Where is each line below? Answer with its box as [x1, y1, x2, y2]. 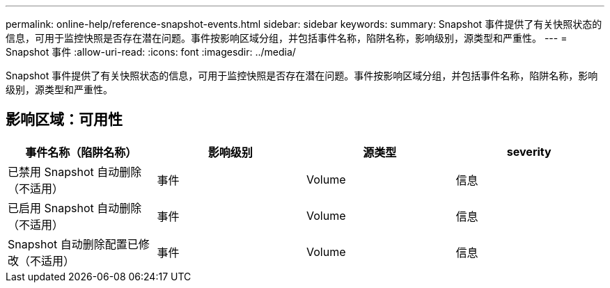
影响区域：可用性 [6, 111, 123, 129]
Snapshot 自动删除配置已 [8, 237, 139, 251]
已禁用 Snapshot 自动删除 [8, 164, 142, 179]
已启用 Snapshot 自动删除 [8, 200, 142, 215]
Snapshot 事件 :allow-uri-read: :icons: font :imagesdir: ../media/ [6, 46, 296, 58]
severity [506, 144, 552, 159]
